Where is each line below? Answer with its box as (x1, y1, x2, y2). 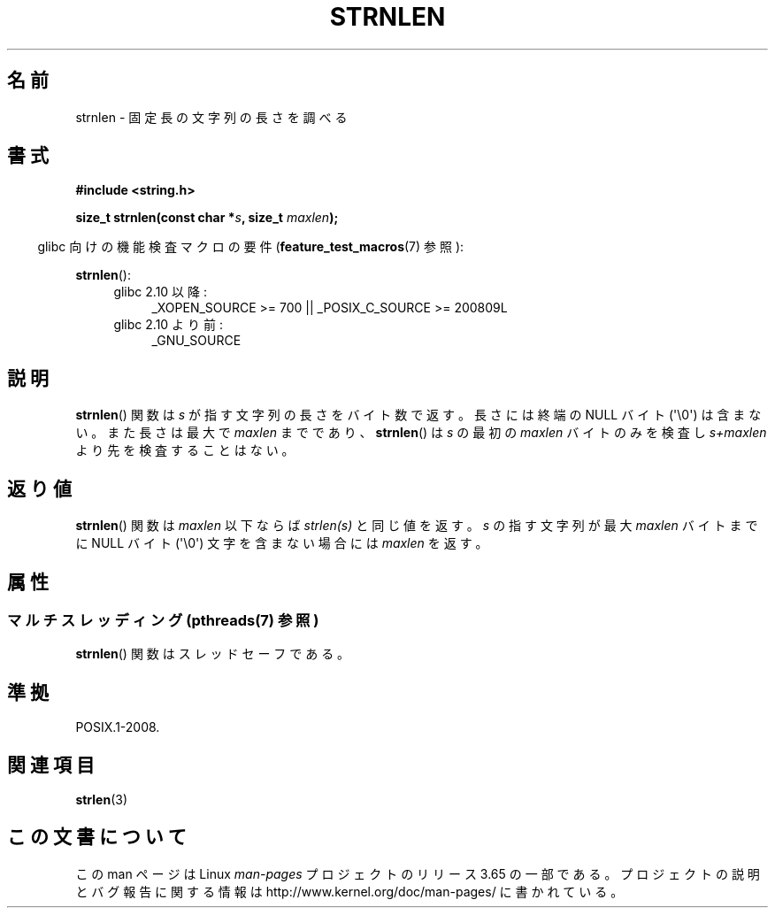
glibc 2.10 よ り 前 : (113, 317, 223, 333)
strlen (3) (75, 792, 128, 808)
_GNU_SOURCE (151, 333, 242, 349)
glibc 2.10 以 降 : (113, 284, 207, 300)
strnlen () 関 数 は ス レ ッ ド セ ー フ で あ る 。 (75, 646, 350, 662)
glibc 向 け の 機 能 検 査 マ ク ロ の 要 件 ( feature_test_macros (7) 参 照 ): (37, 239, 464, 255)
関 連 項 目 (7, 753, 95, 776)
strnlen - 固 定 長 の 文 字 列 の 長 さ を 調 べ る (75, 109, 348, 125)
